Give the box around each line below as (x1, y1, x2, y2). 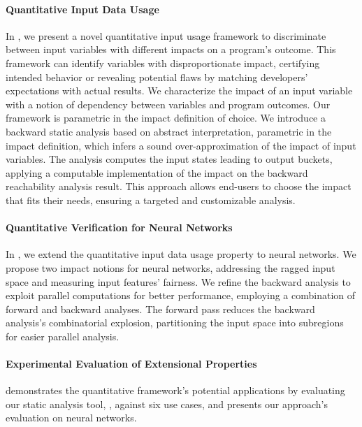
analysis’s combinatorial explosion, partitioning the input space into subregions (6, 315, 344, 330)
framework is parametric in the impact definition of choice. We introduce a (6, 110, 326, 125)
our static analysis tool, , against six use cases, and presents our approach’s (6, 396, 328, 411)
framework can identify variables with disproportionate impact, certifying (6, 55, 320, 70)
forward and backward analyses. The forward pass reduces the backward (6, 301, 315, 316)
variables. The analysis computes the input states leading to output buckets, (6, 152, 333, 166)
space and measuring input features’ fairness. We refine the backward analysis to (6, 274, 351, 289)
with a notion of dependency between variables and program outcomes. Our (6, 96, 331, 111)
